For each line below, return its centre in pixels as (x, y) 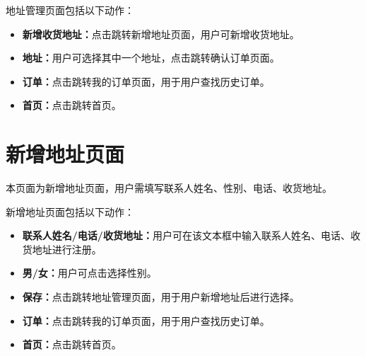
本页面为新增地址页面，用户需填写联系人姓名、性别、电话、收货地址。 (169, 188)
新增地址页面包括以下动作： (70, 211)
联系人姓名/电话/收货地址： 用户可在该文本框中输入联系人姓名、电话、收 (191, 235)
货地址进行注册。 (62, 249)
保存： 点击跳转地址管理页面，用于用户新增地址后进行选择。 (161, 297)
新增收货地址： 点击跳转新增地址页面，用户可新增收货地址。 (161, 34)
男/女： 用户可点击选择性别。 (89, 273)
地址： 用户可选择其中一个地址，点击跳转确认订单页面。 (151, 58)
